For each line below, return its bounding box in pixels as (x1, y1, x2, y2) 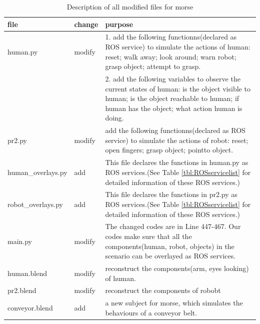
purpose (105, 18, 133, 29)
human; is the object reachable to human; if (105, 93, 239, 103)
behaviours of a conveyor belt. (105, 307, 197, 317)
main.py (7, 235, 32, 246)
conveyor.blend (7, 302, 53, 313)
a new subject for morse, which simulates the (105, 297, 243, 308)
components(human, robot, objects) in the (105, 240, 234, 251)
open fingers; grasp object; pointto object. (105, 144, 233, 155)
